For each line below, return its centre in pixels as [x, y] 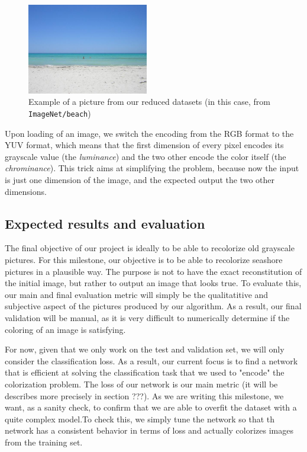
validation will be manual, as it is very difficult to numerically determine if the [147, 317]
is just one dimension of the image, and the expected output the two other [140, 180]
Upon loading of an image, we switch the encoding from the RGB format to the [149, 133]
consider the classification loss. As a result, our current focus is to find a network [151, 360]
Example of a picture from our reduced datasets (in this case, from [150, 102]
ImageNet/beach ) [60, 113]
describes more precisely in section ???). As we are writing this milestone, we [144, 395]
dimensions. [26, 191]
